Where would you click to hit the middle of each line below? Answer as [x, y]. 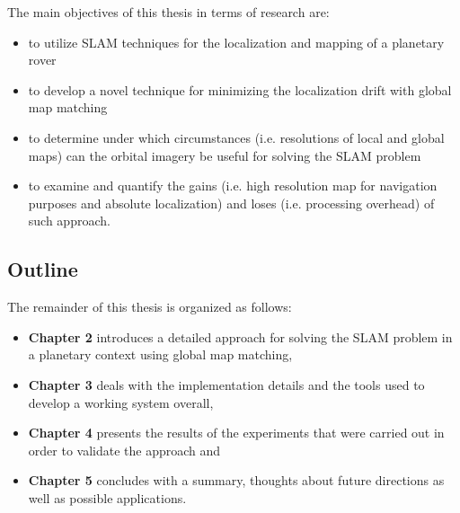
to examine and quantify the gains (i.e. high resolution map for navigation [233, 186]
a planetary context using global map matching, [160, 354]
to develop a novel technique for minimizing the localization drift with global [240, 89]
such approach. [69, 221]
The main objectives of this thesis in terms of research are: [168, 12]
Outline [43, 269]
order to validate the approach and [124, 450]
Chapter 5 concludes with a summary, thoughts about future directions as [236, 480]
